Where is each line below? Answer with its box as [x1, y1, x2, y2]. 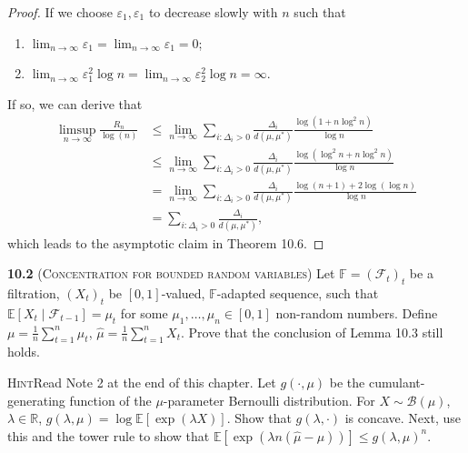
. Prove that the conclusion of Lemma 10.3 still [180, 322, 443, 341]
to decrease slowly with [148, 3, 278, 21]
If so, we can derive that [7, 94, 143, 113]
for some [120, 303, 168, 322]
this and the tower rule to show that [7, 426, 210, 445]
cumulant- [368, 373, 425, 392]
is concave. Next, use [344, 408, 461, 428]
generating [7, 390, 65, 409]
